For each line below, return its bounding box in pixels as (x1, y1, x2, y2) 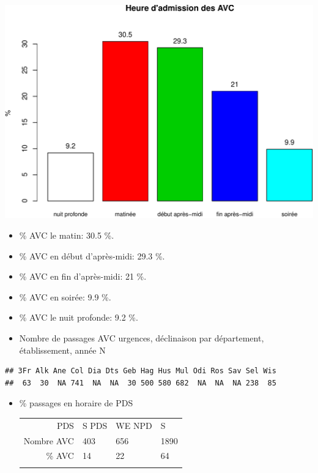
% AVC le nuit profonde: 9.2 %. (19, 311, 138, 324)
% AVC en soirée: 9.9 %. (19, 290, 111, 303)
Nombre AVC (23, 434, 74, 447)
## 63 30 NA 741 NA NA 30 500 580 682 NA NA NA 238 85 (5, 378, 276, 387)
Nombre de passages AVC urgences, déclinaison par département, (19, 332, 264, 345)
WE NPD (116, 419, 152, 431)
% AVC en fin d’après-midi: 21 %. (19, 270, 147, 283)
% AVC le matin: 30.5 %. (19, 229, 114, 242)
